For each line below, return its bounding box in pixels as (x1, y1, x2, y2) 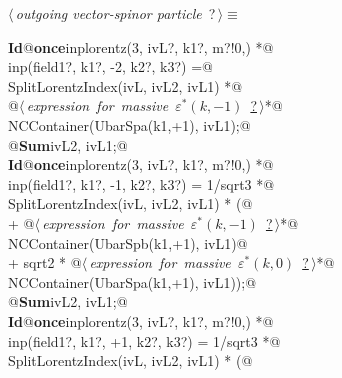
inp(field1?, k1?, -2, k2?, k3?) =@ (8, 56, 213, 77)
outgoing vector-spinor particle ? (15, 3, 216, 23)
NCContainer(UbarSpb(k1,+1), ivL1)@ (8, 232, 248, 253)
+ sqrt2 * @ (8, 252, 82, 273)
